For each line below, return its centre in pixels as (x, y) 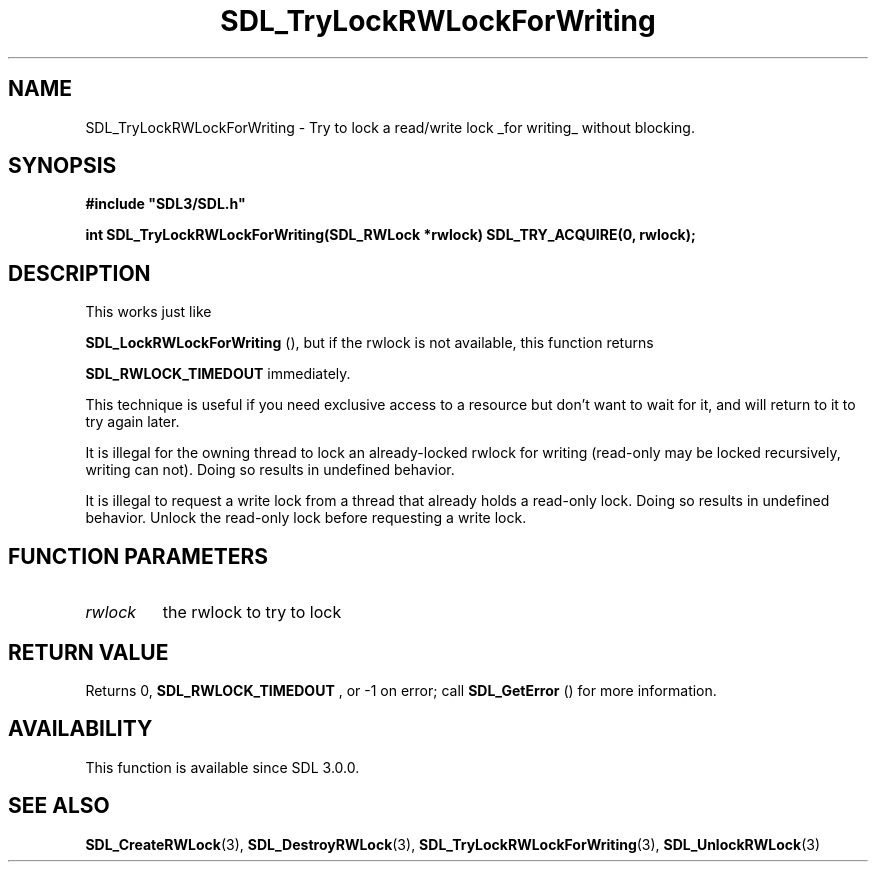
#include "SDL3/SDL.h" (165, 204)
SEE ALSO (59, 806)
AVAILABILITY (80, 729)
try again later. (132, 422)
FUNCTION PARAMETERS (138, 556)
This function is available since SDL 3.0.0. (222, 767)
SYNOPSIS (62, 166)
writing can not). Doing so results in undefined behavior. (270, 470)
